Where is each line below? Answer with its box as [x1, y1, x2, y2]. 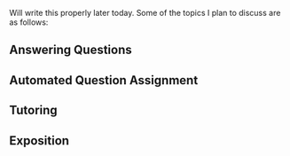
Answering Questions [9, 43, 132, 58]
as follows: [9, 17, 49, 27]
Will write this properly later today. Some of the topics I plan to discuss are [9, 8, 281, 18]
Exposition [9, 133, 69, 148]
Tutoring [9, 103, 58, 118]
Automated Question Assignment [9, 73, 199, 88]
